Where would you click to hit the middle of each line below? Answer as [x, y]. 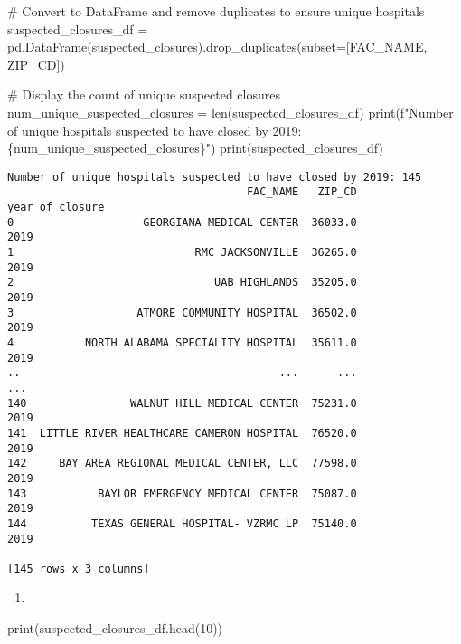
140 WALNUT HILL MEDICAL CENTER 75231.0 [182, 403]
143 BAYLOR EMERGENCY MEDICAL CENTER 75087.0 [182, 493]
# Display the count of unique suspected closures [144, 95]
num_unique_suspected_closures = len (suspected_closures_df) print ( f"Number [230, 112]
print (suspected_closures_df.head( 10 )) [115, 628]
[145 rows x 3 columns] [79, 568]
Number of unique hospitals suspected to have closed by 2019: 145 [215, 177]
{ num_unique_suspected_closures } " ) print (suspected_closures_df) [195, 148]
